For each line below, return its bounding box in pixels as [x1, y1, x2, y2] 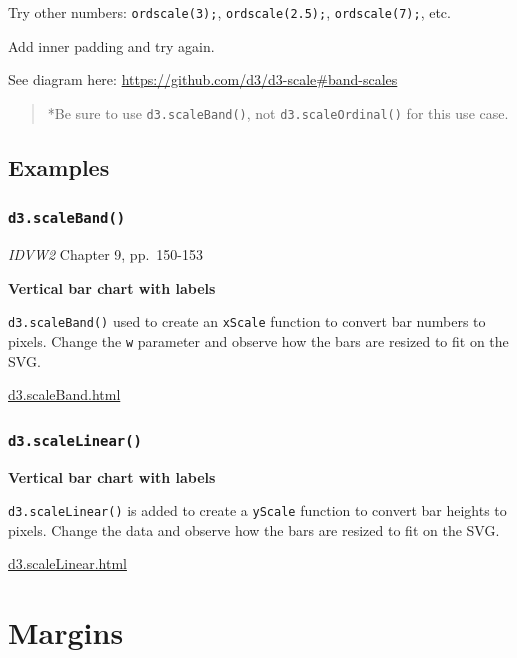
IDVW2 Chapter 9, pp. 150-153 [8, 244, 203, 265]
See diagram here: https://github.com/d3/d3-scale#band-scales [8, 69, 398, 90]
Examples [8, 151, 110, 182]
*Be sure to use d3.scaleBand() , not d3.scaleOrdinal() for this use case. [47, 102, 509, 123]
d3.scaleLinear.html [8, 553, 127, 574]
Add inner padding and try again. [8, 35, 215, 56]
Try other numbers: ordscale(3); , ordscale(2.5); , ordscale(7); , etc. [8, 2, 451, 22]
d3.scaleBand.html [8, 384, 121, 405]
